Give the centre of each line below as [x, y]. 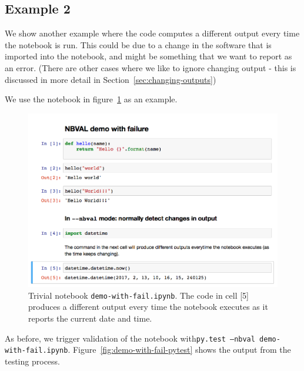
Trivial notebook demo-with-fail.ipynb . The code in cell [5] [139, 295]
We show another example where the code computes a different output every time [152, 33]
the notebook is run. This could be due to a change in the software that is [138, 44]
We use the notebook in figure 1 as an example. [91, 99]
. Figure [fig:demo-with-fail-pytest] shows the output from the [179, 350]
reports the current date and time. [90, 318]
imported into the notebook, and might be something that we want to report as [148, 56]
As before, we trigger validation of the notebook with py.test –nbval [130, 338]
